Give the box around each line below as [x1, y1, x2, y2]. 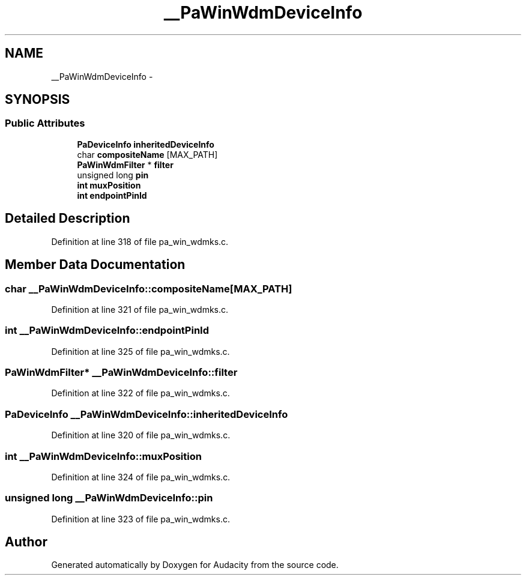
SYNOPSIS [5, 92, 70, 107]
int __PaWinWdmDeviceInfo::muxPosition [5, 450, 202, 462]
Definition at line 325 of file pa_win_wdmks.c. [51, 346, 230, 357]
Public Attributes [5, 117, 85, 130]
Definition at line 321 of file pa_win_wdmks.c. [51, 304, 229, 315]
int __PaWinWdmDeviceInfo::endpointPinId [5, 324, 209, 337]
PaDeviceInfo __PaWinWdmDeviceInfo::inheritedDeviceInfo [5, 408, 288, 420]
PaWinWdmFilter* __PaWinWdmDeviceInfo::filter [5, 366, 238, 378]
